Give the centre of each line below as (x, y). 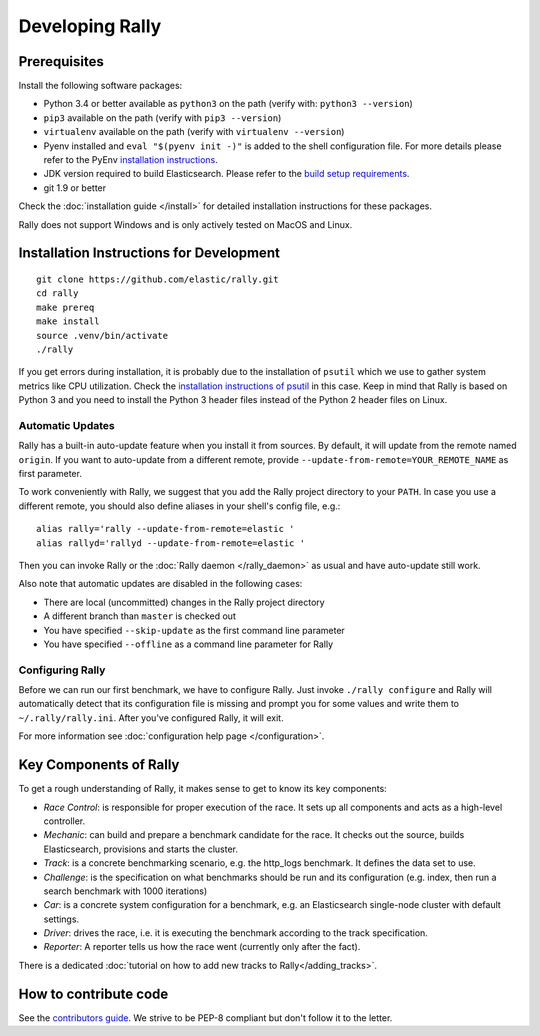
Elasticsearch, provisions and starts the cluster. (141, 849)
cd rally (57, 293)
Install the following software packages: (100, 86)
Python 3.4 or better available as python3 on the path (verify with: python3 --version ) (228, 104)
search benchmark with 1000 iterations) (125, 891)
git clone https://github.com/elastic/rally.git (157, 279)
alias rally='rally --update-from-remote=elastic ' (165, 529)
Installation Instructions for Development (149, 253)
